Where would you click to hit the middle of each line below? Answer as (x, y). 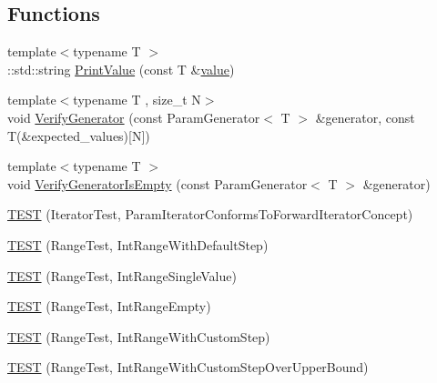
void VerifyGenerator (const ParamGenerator (134, 117)
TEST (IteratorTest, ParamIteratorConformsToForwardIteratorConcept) (210, 214)
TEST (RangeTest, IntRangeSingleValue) (122, 275)
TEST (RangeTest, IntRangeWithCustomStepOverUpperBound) (188, 367)
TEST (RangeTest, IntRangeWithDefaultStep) (138, 244)
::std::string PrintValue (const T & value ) (121, 69)
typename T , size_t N (137, 100)
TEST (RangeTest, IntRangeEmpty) (109, 306)
